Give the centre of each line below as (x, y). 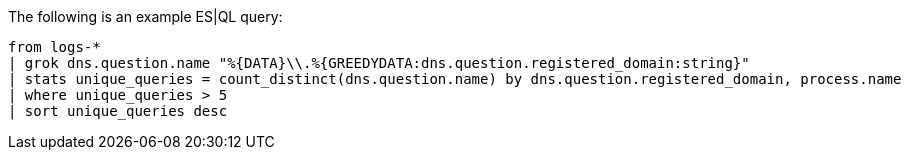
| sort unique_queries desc (118, 111)
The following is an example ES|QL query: (145, 16)
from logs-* (54, 47)
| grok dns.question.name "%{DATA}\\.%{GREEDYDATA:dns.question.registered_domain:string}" (379, 63)
